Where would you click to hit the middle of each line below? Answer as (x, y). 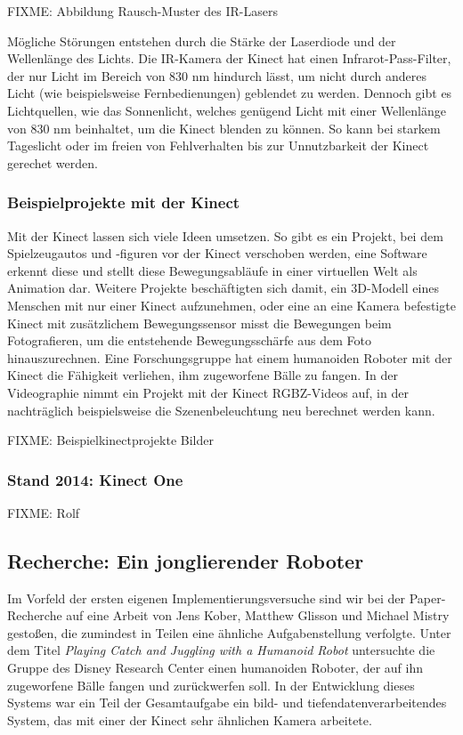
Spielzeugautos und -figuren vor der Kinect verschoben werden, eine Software (217, 253)
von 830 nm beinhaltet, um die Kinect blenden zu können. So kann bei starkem (224, 128)
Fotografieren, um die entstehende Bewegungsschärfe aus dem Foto (189, 340)
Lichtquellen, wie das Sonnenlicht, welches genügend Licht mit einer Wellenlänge (227, 110)
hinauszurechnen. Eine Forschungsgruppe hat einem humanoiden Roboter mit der (230, 357)
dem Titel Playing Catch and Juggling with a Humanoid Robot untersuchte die (221, 650)
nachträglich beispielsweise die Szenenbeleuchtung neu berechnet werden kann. (221, 410)
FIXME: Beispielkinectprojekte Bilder (110, 440)
